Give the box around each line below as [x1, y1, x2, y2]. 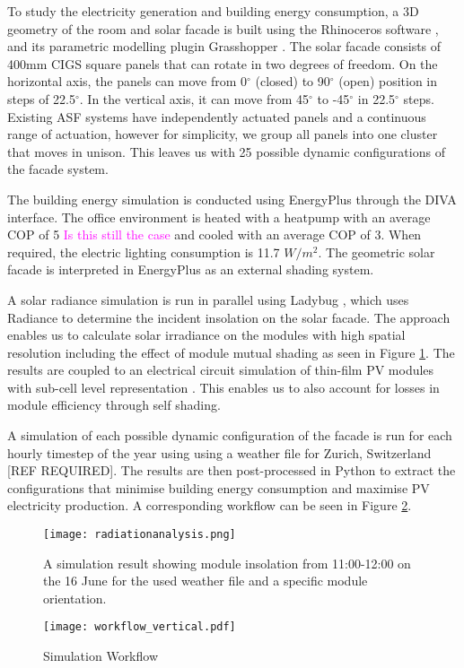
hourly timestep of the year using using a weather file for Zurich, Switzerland [7, 443, 432, 462]
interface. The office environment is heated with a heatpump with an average [7, 207, 431, 226]
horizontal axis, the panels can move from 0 [7, 72, 247, 91]
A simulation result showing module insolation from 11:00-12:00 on [43, 553, 411, 572]
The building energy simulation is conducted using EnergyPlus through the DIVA [7, 189, 457, 208]
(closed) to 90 [255, 72, 330, 91]
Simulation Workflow [43, 646, 159, 665]
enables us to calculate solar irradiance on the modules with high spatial [7, 325, 406, 344]
